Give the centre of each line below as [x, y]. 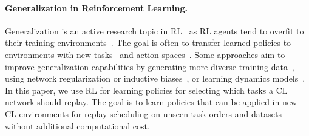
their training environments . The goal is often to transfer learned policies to [148, 43]
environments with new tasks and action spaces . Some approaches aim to [145, 54]
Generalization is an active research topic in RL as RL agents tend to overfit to [154, 31]
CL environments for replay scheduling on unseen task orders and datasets [143, 113]
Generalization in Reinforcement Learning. [96, 8]
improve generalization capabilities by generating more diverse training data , [150, 66]
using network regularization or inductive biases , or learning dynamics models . [155, 78]
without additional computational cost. [77, 125]
